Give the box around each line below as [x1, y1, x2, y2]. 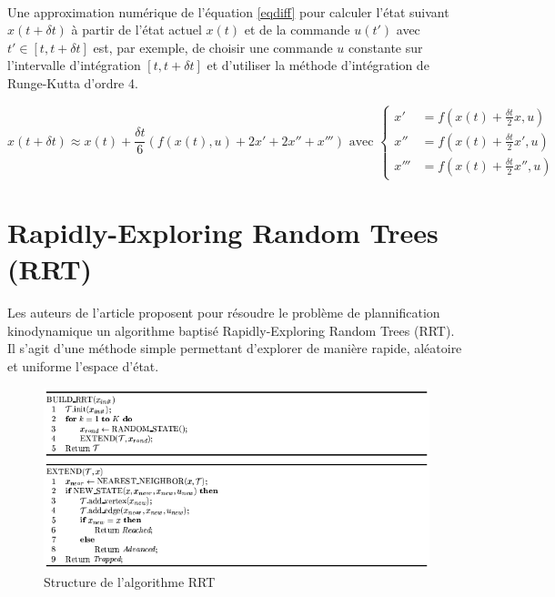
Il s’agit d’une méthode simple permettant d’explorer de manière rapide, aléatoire [7, 339, 462, 358]
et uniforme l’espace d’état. [7, 357, 159, 376]
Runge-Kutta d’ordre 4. [7, 73, 138, 92]
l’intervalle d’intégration [7, 56, 141, 75]
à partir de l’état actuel [71, 20, 202, 39]
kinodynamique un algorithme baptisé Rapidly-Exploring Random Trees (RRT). [7, 320, 455, 339]
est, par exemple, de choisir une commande [93, 37, 333, 56]
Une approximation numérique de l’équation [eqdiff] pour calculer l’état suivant [7, 2, 449, 21]
